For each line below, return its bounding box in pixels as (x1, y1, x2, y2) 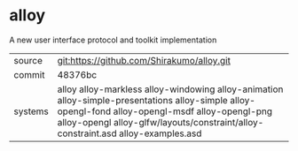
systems (13, 105, 49, 117)
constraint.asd (57, 127, 117, 140)
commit (13, 68, 45, 80)
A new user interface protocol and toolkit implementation (9, 34, 217, 45)
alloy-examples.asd (119, 127, 202, 140)
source (13, 54, 43, 66)
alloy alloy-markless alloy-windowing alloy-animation (57, 83, 284, 95)
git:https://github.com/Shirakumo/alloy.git (57, 54, 231, 66)
